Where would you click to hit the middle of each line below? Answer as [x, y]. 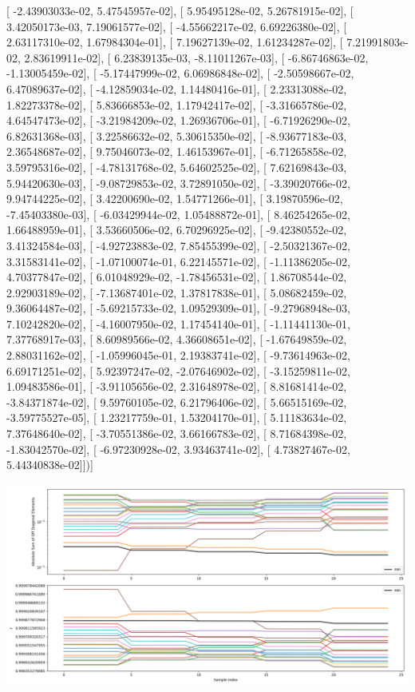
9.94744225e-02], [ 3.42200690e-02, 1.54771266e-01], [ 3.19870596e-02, [175, 199]
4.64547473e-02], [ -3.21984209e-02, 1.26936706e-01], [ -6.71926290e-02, [178, 120]
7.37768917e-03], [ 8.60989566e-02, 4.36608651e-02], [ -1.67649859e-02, [177, 339]
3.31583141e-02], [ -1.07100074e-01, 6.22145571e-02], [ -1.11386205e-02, [178, 261]
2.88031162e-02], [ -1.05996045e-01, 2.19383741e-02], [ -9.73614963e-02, [178, 355]
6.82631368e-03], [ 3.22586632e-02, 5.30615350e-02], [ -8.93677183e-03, [177, 135]
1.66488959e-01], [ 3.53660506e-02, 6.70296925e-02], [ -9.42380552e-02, [177, 230]
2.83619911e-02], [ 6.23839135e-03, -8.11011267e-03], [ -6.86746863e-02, [196, 57]
